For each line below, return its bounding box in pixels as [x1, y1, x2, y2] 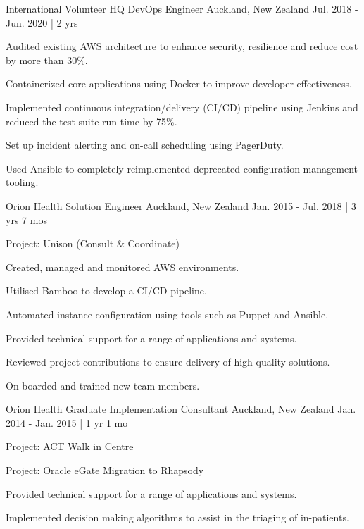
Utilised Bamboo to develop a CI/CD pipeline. [6, 283, 207, 298]
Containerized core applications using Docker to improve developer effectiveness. [6, 76, 352, 91]
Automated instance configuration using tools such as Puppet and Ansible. [6, 306, 329, 321]
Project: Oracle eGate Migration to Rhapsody [6, 463, 204, 478]
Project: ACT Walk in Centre [6, 439, 134, 454]
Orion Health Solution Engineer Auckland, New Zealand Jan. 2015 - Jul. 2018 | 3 [6, 198, 356, 213]
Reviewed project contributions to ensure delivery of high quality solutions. [6, 354, 330, 369]
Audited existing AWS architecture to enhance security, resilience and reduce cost [6, 39, 358, 54]
